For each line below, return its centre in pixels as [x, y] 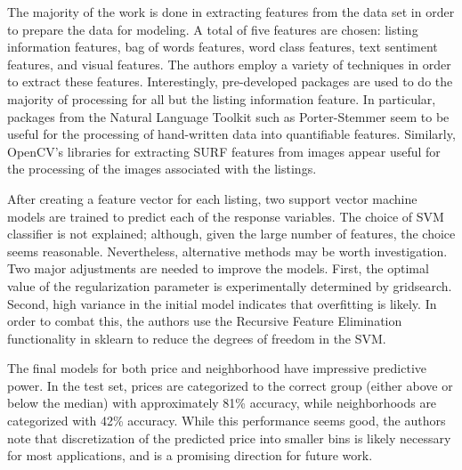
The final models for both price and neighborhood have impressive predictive [217, 368]
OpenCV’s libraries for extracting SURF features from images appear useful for [224, 151]
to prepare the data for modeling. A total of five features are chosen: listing [213, 29]
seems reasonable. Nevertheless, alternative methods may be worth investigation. [227, 251]
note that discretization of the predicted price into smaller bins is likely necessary [229, 438]
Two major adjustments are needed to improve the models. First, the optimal [218, 268]
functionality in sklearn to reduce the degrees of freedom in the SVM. [197, 338]
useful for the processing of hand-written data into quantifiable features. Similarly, [231, 134]
